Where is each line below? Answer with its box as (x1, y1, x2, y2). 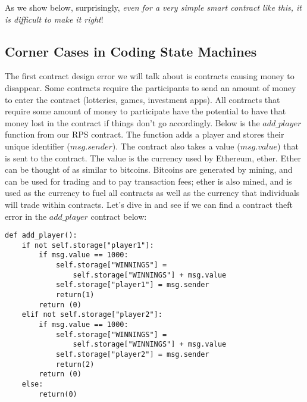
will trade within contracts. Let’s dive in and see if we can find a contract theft (5, 198, 293, 210)
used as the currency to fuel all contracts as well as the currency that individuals (5, 186, 300, 199)
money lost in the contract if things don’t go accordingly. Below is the (5, 116, 260, 129)
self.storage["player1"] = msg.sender (55, 281, 209, 289)
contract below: (90, 210, 147, 222)
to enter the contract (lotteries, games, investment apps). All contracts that (5, 93, 280, 105)
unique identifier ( (5, 139, 70, 152)
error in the (5, 210, 47, 222)
